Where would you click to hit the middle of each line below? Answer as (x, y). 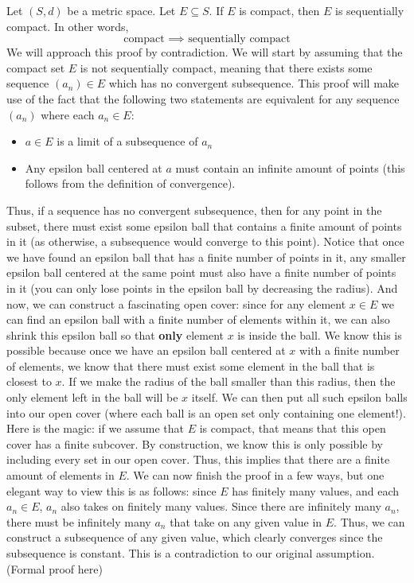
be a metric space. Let (121, 10)
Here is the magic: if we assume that (96, 428)
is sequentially (370, 10)
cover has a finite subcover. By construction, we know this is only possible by (195, 443)
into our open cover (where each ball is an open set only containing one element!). (206, 412)
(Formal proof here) (55, 568)
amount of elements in (61, 475)
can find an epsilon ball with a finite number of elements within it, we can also (198, 319)
